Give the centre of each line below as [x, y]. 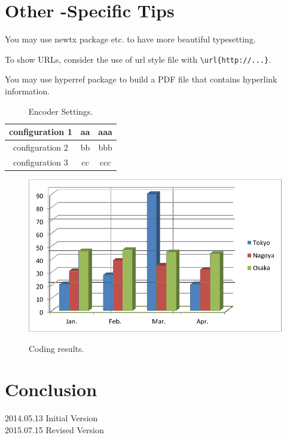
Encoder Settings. [61, 111]
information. [28, 91]
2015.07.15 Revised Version [54, 429]
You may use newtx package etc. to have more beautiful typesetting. [130, 39]
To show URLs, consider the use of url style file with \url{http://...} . [138, 59]
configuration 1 [41, 132]
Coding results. [57, 348]
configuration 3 [40, 162]
